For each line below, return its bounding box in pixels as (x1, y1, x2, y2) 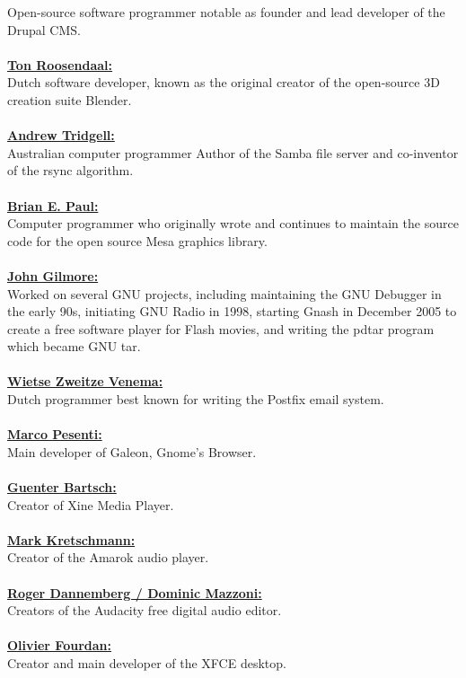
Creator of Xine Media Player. (7, 495, 174, 514)
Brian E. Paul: (7, 196, 99, 215)
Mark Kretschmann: (7, 530, 136, 549)
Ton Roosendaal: (7, 55, 113, 74)
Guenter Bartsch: (7, 478, 117, 497)
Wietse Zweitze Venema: (7, 372, 163, 391)
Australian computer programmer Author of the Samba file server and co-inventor (7, 143, 459, 162)
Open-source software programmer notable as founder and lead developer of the (7, 3, 445, 21)
